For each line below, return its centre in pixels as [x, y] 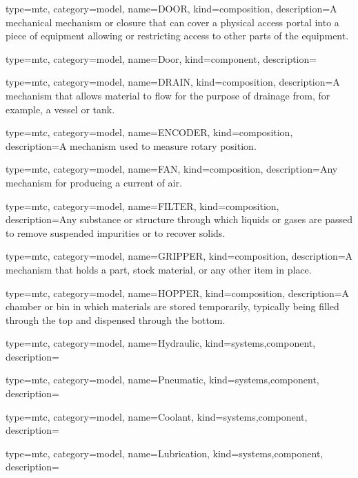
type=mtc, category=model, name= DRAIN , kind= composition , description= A [173, 82]
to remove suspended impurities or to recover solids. [116, 232]
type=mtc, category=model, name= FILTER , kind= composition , [142, 205]
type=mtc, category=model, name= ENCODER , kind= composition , [149, 132]
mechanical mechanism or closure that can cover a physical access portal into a [172, 22]
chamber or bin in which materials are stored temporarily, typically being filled [172, 306]
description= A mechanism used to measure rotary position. [131, 145]
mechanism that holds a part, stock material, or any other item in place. [159, 269]
